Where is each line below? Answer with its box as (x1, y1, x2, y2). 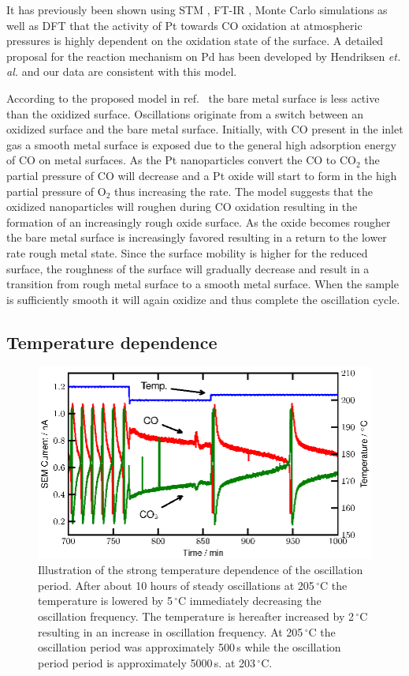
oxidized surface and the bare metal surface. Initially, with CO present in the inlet (6, 121, 403, 137)
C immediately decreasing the (178, 592, 322, 609)
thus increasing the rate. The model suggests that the (114, 182, 373, 199)
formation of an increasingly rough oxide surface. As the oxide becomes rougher (6, 213, 391, 230)
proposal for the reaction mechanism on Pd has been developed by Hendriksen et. (6, 47, 401, 64)
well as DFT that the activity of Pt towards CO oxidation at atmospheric (6, 17, 363, 33)
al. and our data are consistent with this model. (6, 63, 237, 80)
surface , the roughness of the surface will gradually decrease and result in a (6, 260, 370, 276)
